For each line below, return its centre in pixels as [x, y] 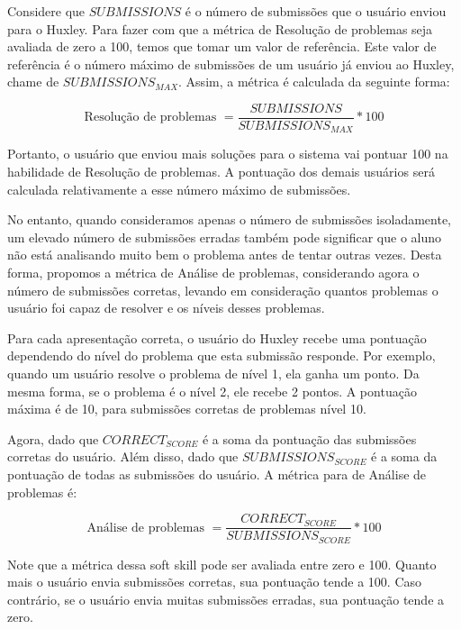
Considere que [46, 11]
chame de [33, 82]
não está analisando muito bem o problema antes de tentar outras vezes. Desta [225, 255]
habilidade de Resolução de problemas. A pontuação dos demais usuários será [221, 172]
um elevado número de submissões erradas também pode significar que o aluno [225, 237]
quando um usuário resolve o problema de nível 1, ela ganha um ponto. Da [213, 374]
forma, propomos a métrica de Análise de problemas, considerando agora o [213, 273]
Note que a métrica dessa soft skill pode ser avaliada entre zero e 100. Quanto [222, 564]
